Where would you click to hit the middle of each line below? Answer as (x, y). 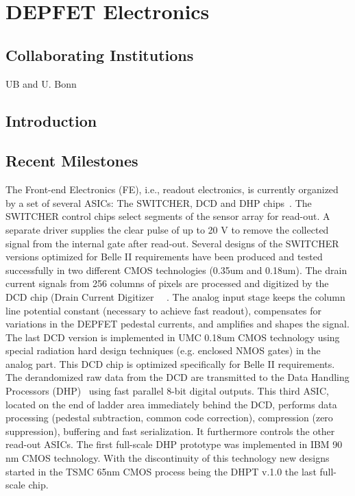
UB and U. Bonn (41, 83)
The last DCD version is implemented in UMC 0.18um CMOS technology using (173, 337)
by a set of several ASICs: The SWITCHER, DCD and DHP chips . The (159, 202)
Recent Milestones (72, 161)
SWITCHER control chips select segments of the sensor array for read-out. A (168, 216)
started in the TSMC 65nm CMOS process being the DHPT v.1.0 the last (161, 471)
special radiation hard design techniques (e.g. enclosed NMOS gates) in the (163, 350)
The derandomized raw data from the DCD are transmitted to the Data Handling (177, 377)
